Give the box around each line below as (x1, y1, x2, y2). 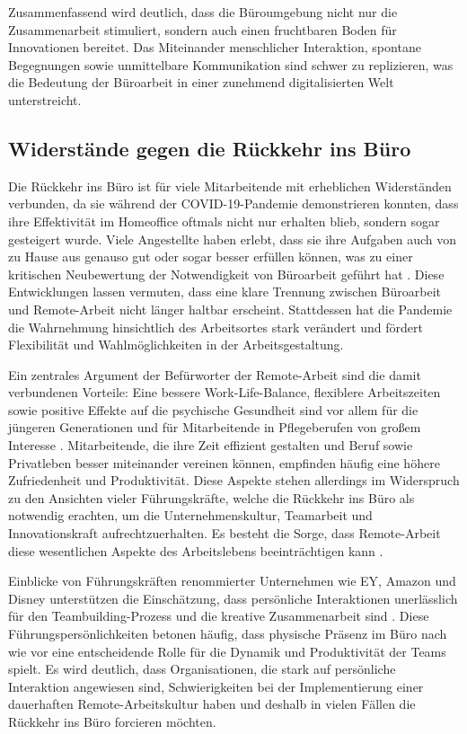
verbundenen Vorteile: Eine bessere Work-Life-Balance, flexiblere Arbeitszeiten (8, 383, 441, 402)
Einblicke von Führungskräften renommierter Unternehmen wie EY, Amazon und (8, 571, 456, 590)
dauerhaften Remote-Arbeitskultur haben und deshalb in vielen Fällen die (8, 694, 416, 713)
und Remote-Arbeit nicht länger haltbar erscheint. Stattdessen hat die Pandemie (8, 299, 453, 318)
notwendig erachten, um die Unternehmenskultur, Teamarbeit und (8, 506, 373, 525)
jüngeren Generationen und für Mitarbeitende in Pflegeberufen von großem (8, 418, 421, 437)
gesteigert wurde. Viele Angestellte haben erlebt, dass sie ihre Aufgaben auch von (8, 229, 457, 248)
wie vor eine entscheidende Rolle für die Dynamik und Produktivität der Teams (8, 641, 446, 660)
